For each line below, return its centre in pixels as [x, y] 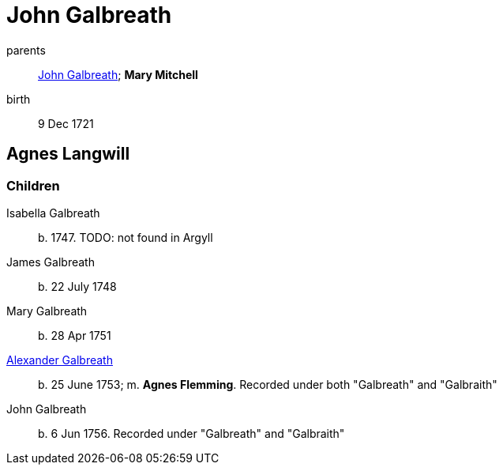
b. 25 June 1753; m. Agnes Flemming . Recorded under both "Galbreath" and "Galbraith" [268, 384]
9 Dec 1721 [66, 123]
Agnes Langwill [68, 154]
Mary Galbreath [47, 311]
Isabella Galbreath [53, 213]
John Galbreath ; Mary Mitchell [118, 74]
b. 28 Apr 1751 [75, 335]
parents [26, 50]
